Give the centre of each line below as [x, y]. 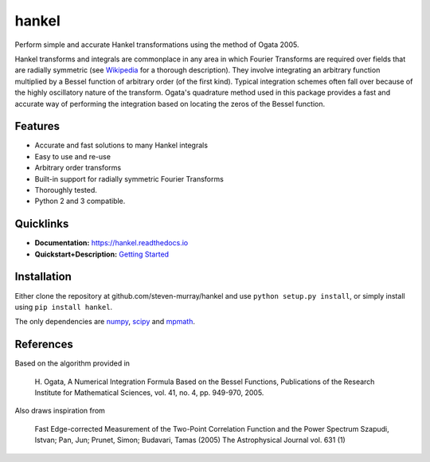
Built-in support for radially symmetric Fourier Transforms [129, 178]
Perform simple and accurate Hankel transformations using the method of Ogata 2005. [157, 45]
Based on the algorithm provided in [72, 363]
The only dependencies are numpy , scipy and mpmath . [105, 322]
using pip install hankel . [64, 307]
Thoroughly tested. [66, 190]
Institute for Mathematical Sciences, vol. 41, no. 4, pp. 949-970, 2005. [149, 393]
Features [37, 126]
